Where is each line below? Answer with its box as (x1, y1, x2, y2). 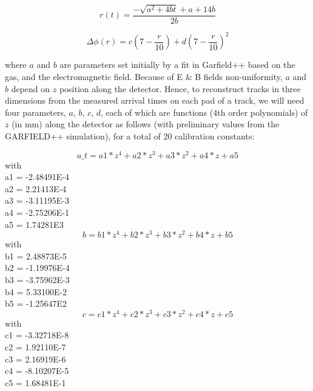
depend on (11, 82, 50, 95)
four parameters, (5, 105, 66, 118)
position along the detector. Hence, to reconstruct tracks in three (59, 82, 301, 95)
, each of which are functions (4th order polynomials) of (101, 105, 308, 118)
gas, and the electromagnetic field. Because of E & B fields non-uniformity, (5, 70, 283, 82)
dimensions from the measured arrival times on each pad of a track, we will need (5, 94, 305, 107)
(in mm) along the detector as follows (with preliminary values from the (12, 118, 280, 130)
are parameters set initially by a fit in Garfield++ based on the (59, 58, 295, 71)
